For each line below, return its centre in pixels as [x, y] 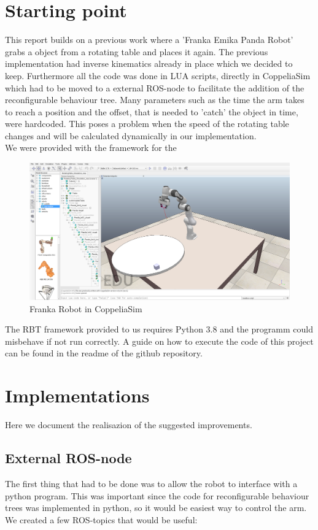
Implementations [77, 395]
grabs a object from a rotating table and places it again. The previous [137, 51]
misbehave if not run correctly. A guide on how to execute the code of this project [159, 341]
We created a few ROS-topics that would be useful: [101, 519]
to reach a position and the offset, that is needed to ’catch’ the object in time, [152, 111]
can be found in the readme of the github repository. [104, 353]
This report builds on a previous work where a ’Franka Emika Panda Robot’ [149, 40]
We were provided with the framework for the [91, 148]
